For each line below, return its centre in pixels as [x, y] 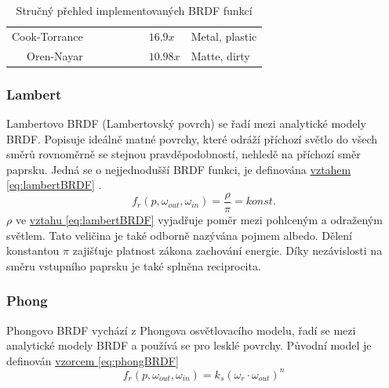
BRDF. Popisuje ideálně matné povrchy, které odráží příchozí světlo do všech [192, 138]
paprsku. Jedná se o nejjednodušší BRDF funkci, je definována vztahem [179, 169]
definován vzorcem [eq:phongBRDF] [93, 360]
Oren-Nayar [55, 55]
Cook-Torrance [47, 36]
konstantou [33, 250]
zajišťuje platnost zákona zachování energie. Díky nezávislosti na [227, 250]
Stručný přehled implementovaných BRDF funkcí [134, 10]
